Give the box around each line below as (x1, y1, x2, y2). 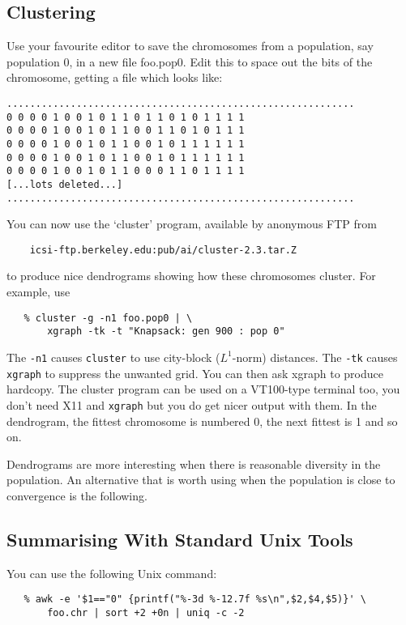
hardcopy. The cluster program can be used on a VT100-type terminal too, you (6, 381, 400, 398)
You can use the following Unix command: (6, 564, 217, 581)
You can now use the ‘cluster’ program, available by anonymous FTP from (6, 215, 377, 232)
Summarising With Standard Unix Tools (6, 526, 353, 551)
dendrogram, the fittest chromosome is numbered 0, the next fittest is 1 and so (6, 412, 398, 429)
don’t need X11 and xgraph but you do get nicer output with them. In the (6, 396, 377, 413)
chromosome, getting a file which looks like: (6, 69, 223, 86)
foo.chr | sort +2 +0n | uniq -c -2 (47, 606, 245, 619)
